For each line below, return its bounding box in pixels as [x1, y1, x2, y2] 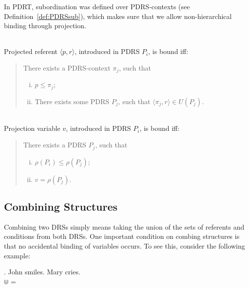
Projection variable [4, 123, 60, 133]
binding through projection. [4, 20, 86, 31]
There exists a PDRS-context [23, 62, 111, 72]
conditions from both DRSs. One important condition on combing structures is [4, 231, 240, 241]
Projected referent [4, 46, 57, 56]
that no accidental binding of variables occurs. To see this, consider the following [4, 240, 245, 251]
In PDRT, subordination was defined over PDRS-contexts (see [4, 1, 190, 11]
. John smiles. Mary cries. [4, 267, 80, 277]
